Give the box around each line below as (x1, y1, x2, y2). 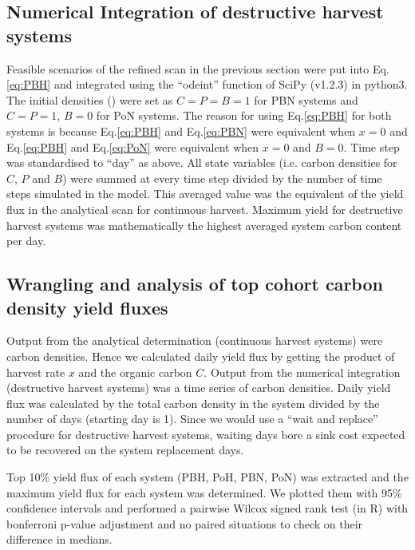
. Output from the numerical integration (204, 363, 401, 380)
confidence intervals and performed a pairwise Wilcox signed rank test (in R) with (6, 500, 409, 516)
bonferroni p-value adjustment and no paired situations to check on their (6, 515, 363, 532)
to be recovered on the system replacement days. (6, 441, 244, 458)
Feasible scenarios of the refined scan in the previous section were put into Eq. (6, 60, 389, 77)
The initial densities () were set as (6, 91, 173, 108)
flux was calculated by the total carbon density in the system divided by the (6, 394, 380, 411)
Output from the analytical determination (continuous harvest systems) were (6, 332, 383, 349)
